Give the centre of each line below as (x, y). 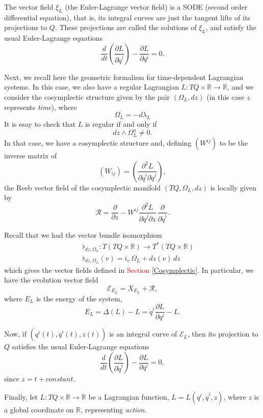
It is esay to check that (40, 123)
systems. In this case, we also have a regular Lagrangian (91, 87)
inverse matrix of (31, 156)
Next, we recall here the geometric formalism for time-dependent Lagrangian (124, 77)
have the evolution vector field (51, 280)
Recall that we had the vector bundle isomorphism (83, 234)
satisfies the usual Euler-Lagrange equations (81, 346)
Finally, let (21, 396)
